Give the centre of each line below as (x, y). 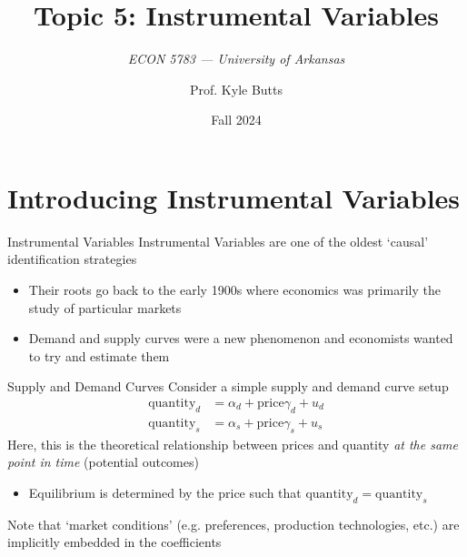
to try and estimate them (99, 355)
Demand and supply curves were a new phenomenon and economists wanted (241, 338)
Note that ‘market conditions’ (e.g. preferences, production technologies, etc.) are (233, 524)
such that (275, 492)
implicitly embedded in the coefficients (114, 542)
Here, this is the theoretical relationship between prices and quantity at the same (233, 444)
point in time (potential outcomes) (103, 462)
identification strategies (72, 259)
